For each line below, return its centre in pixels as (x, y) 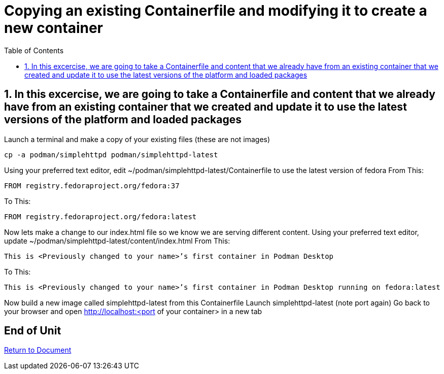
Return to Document (38, 350)
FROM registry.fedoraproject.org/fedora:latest (100, 216)
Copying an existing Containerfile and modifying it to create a (216, 11)
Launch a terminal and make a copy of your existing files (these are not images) (137, 139)
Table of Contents (34, 50)
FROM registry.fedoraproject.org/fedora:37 (92, 185)
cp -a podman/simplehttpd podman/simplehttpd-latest (111, 155)
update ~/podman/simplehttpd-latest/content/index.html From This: (117, 241)
